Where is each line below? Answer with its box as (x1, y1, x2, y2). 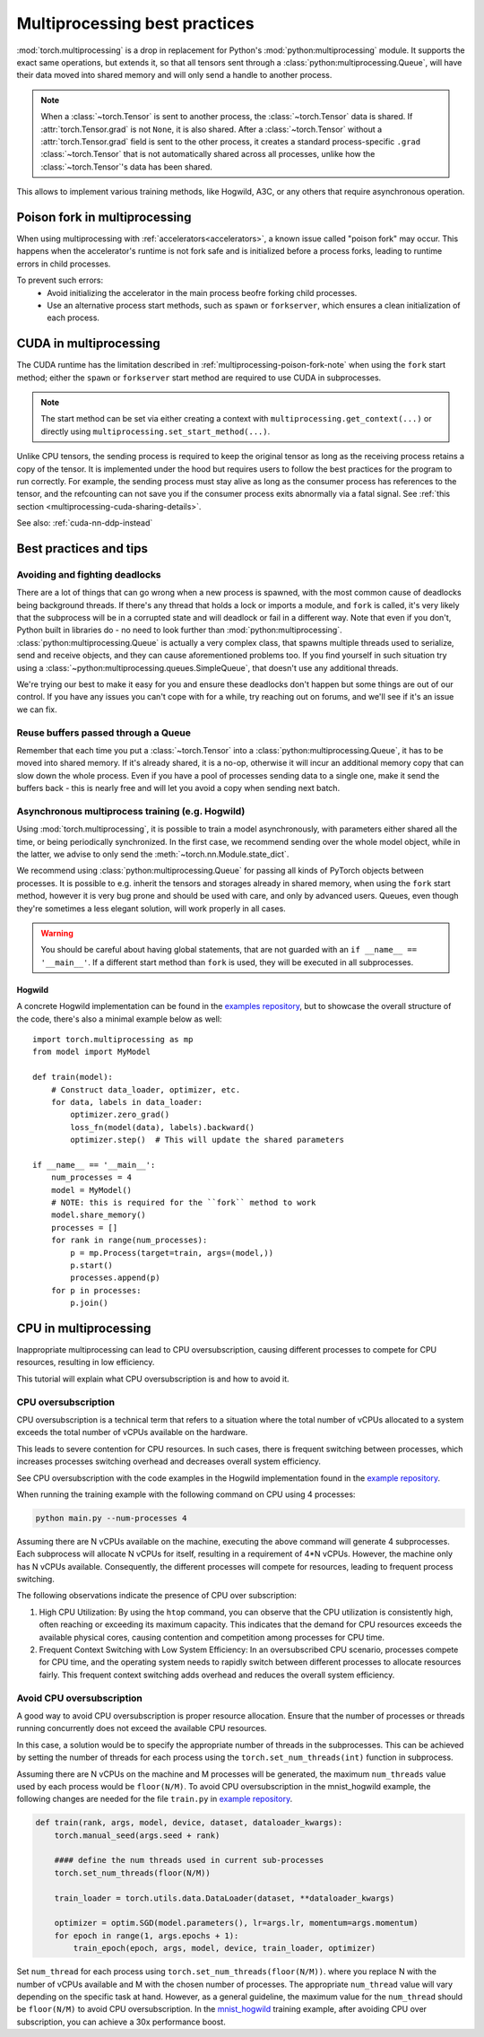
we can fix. (16, 704, 57, 715)
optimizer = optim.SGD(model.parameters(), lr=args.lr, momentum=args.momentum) (54, 1918, 419, 1928)
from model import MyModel (32, 1047, 151, 1058)
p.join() (70, 1298, 108, 1309)
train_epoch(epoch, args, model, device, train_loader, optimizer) (73, 1943, 376, 1954)
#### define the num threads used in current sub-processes (54, 1855, 324, 1866)
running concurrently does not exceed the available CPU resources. (16, 1723, 268, 1734)
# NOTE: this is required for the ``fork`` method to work (50, 1197, 316, 1208)
